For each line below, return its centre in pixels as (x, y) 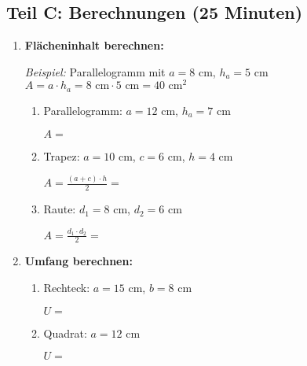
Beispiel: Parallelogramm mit (95, 71)
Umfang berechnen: (79, 261)
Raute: (60, 209)
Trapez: (62, 155)
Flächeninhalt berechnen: (94, 45)
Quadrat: (65, 333)
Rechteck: (67, 287)
